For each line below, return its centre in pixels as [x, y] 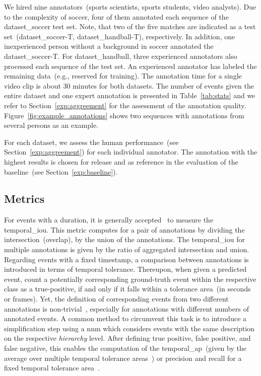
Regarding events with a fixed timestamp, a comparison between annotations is [126, 259]
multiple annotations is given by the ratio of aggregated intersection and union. [127, 249]
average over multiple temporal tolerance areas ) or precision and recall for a [123, 358]
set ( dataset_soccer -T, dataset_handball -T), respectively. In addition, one [120, 36]
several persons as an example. [51, 125]
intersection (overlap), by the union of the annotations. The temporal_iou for [124, 239]
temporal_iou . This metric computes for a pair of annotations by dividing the [124, 229]
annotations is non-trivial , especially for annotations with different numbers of [126, 308]
